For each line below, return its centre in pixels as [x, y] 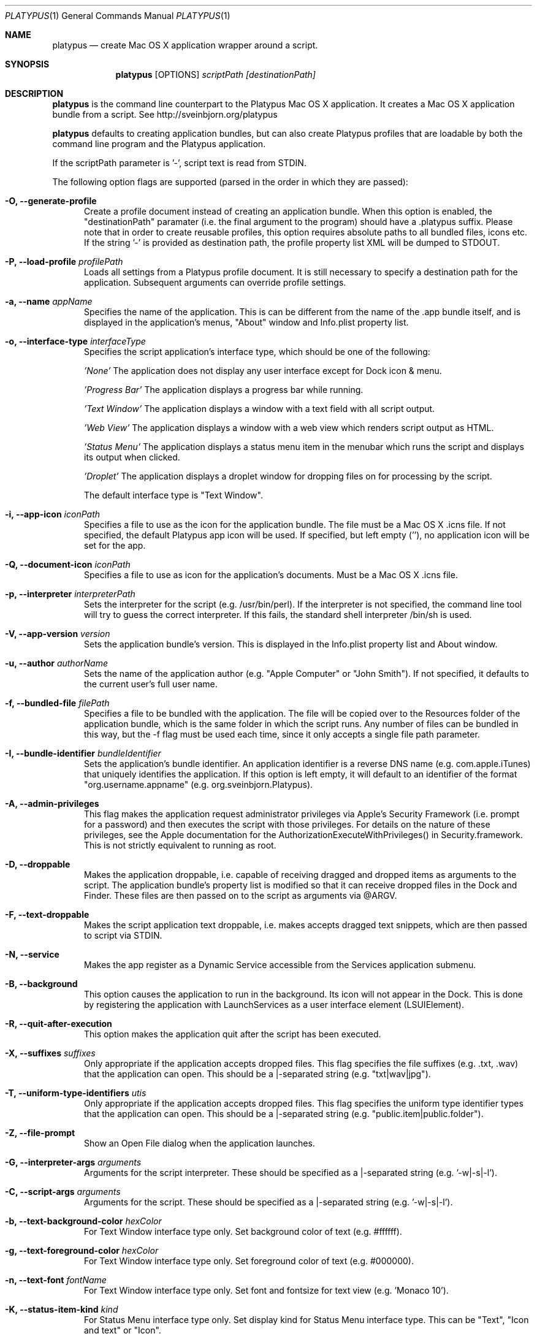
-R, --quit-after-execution [59, 1024]
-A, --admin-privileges [52, 803]
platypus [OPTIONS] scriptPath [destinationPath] [215, 74]
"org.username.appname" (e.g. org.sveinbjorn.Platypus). [199, 784]
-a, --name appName [49, 301]
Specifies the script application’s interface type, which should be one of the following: [257, 352]
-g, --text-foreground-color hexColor [82, 1250]
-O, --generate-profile [51, 201]
